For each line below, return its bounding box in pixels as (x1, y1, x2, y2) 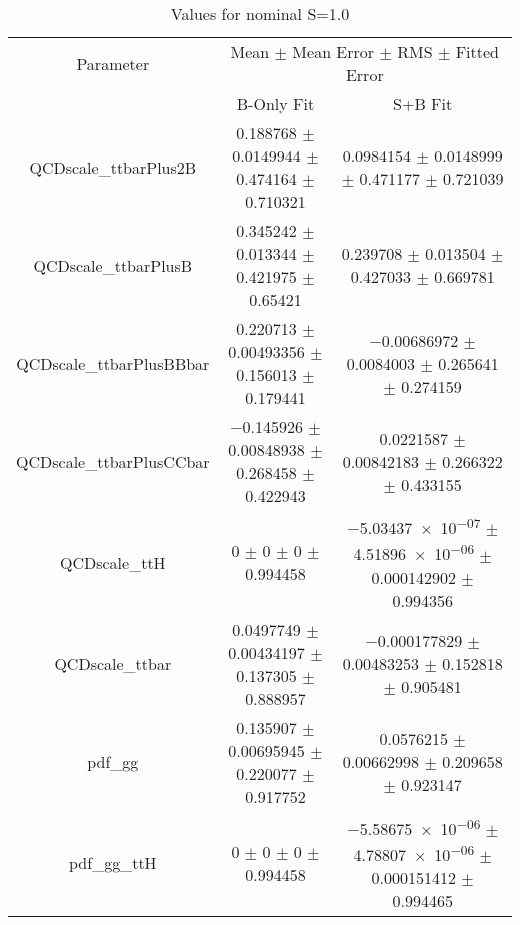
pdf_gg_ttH (69, 851, 157, 875)
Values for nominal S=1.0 (170, 2, 350, 25)
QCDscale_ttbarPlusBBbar (16, 351, 210, 375)
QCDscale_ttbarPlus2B (29, 155, 197, 179)
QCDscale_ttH (59, 550, 166, 574)
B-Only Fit (236, 92, 315, 115)
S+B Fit (393, 92, 453, 115)
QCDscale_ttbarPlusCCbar (16, 449, 210, 473)
